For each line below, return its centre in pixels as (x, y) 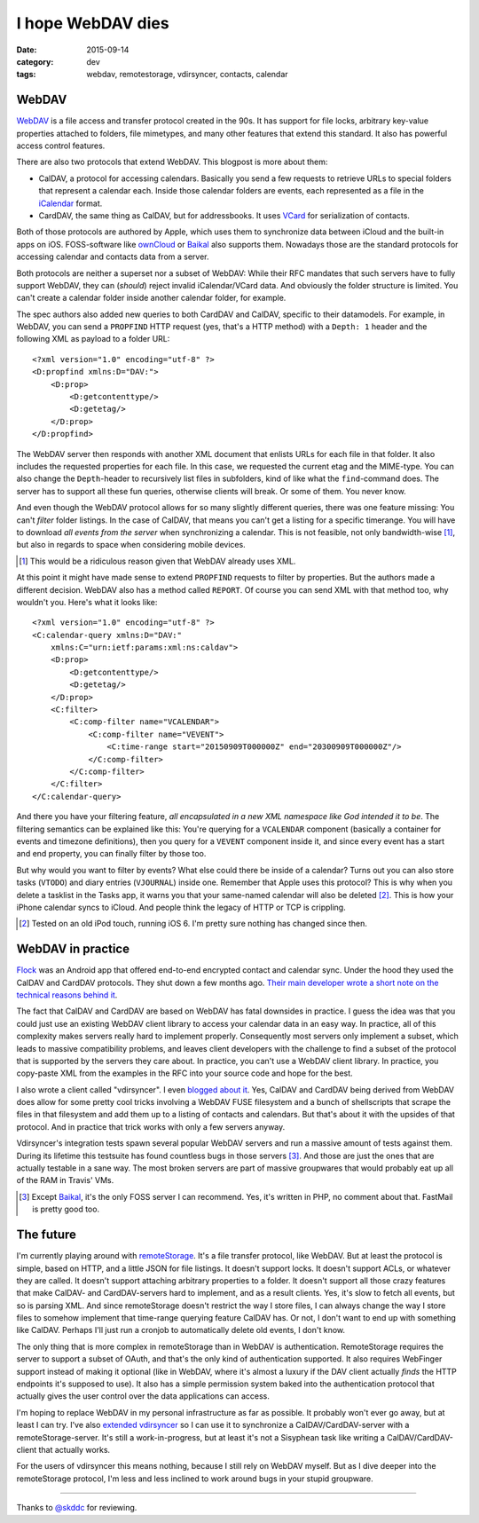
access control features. (61, 146)
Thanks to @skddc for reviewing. (77, 1508)
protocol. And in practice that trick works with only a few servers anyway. (151, 1126)
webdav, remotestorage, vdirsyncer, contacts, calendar (187, 75)
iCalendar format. (71, 203)
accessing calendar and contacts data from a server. (113, 256)
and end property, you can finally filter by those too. (111, 854)
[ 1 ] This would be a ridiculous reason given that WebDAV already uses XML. (157, 561)
